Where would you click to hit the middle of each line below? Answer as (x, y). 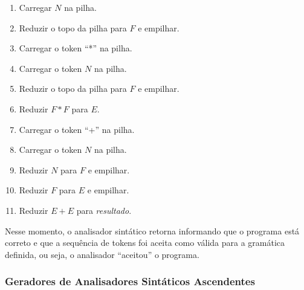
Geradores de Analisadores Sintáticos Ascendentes (130, 281)
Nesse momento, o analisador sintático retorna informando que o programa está (152, 230)
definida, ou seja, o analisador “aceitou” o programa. (102, 254)
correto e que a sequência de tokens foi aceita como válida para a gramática (145, 243)
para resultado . (104, 210)
